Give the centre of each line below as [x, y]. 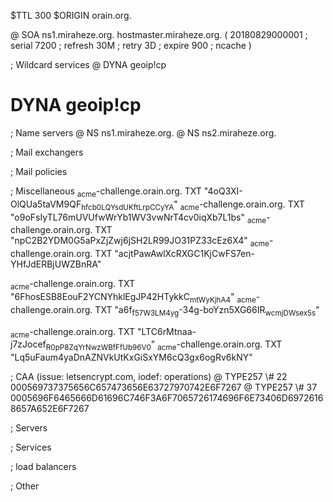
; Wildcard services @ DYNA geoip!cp [88, 64]
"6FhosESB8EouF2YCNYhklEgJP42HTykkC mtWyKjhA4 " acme [133, 297]
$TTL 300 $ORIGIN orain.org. [71, 15]
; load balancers [43, 467]
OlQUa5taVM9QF [46, 204]
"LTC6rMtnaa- [167, 331]
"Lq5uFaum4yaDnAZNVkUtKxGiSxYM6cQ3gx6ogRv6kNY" [131, 357]
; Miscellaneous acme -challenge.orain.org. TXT [106, 192]
